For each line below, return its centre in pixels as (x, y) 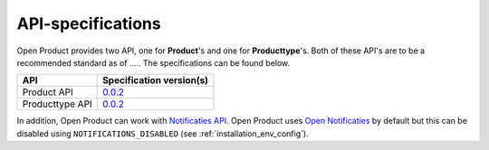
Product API (48, 92)
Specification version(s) (155, 80)
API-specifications (89, 23)
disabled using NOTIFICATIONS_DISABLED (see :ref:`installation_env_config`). (163, 133)
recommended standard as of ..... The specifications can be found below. (153, 62)
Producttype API (57, 104)
